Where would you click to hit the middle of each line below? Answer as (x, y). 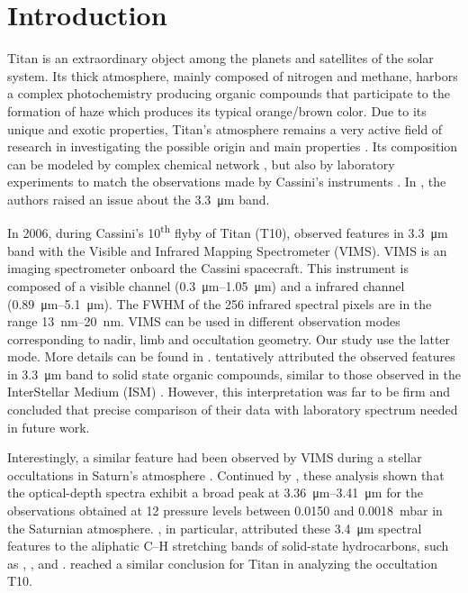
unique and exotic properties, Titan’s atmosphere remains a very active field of (225, 128)
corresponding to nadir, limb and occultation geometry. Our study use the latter (229, 338)
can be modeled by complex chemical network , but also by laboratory (201, 164)
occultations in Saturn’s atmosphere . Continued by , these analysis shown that (226, 474)
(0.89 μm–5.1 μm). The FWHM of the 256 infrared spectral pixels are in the (220, 303)
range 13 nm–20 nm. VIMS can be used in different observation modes (204, 321)
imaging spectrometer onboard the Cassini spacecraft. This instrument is (208, 268)
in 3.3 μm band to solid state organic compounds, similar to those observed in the (234, 374)
